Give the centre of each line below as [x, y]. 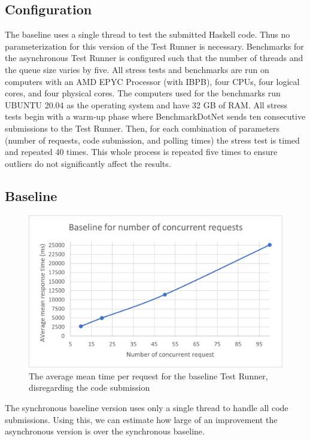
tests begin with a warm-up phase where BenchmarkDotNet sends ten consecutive [155, 116]
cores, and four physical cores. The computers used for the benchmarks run [143, 93]
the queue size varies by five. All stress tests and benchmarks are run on [137, 69]
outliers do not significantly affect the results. [88, 163]
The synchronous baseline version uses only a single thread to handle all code [147, 407]
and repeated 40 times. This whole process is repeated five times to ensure [141, 152]
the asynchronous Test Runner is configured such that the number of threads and [154, 58]
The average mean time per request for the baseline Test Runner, [148, 375]
